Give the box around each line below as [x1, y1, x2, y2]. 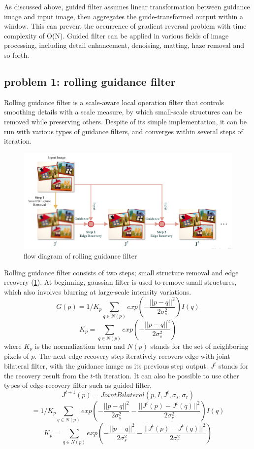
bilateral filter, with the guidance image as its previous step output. [4, 361, 208, 371]
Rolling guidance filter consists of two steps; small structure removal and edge [4, 267, 239, 277]
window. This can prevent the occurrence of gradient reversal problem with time [4, 21, 247, 31]
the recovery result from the [4, 370, 88, 380]
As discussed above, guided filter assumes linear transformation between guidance [4, 1, 250, 11]
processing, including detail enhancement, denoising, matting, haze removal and [4, 40, 244, 50]
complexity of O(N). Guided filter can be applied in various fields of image [4, 30, 229, 40]
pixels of [4, 351, 29, 361]
